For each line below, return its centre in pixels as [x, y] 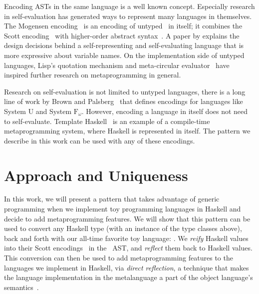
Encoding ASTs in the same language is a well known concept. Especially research [129, 6]
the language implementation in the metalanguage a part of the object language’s [129, 277]
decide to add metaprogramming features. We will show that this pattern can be [127, 218]
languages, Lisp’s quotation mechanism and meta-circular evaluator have [117, 65]
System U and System [38, 111]
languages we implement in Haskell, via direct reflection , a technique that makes [127, 267]
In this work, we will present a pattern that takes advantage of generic [112, 199]
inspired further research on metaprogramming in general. [93, 75]
